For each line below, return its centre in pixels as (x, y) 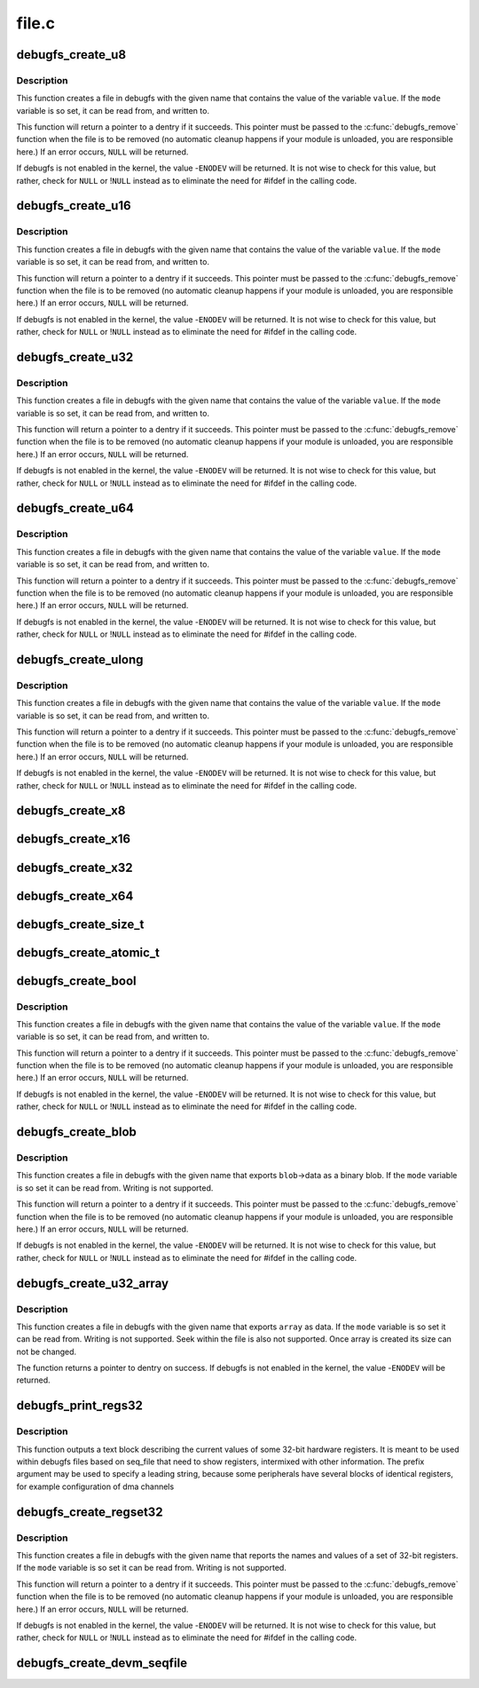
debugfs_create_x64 (75, 896)
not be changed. (47, 1351)
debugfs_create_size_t (80, 924)
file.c (36, 23)
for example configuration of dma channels (95, 1486)
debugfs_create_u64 (75, 508)
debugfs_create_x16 (74, 839)
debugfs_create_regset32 (90, 1512)
